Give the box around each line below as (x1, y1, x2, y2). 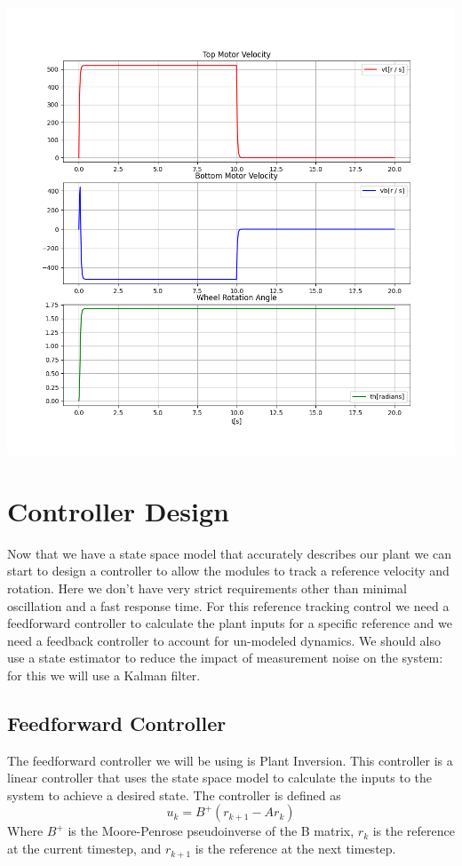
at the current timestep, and (7, 839, 162, 858)
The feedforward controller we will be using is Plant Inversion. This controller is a (7, 751, 453, 769)
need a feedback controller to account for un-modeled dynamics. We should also (7, 631, 442, 649)
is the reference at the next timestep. (195, 839, 396, 858)
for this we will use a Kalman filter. (7, 665, 201, 684)
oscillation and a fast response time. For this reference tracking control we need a (7, 596, 450, 615)
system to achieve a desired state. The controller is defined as (7, 785, 341, 804)
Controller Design (7, 492, 229, 528)
